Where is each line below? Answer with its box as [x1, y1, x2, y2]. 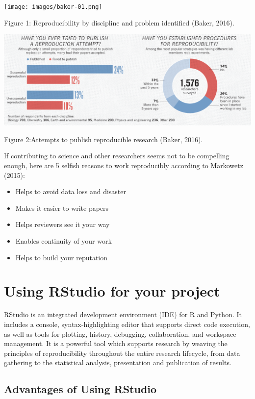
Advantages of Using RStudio [4, 381, 157, 397]
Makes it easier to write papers [15, 202, 109, 213]
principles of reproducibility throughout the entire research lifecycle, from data [4, 348, 240, 358]
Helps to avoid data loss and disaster [15, 186, 126, 197]
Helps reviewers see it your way [15, 219, 110, 229]
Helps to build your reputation [15, 252, 108, 262]
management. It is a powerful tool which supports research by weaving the [4, 338, 228, 349]
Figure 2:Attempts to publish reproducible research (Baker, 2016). [4, 134, 203, 144]
